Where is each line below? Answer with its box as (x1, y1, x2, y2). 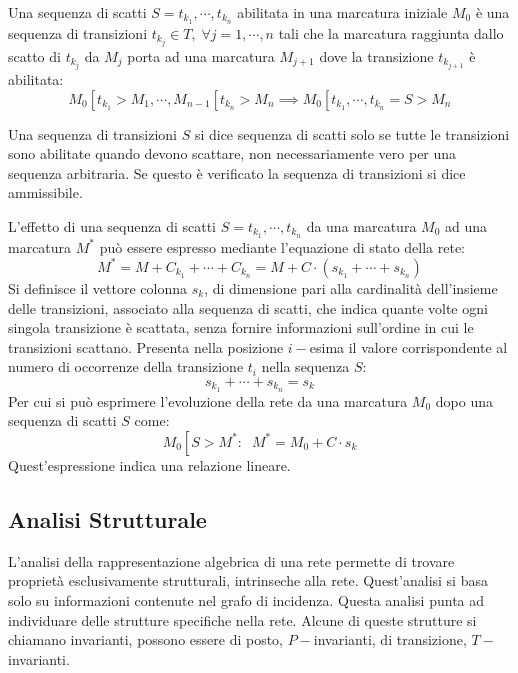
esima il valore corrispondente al (309, 336, 508, 357)
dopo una (435, 390, 493, 411)
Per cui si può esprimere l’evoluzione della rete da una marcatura (8, 390, 408, 411)
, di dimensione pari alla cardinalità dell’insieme (204, 277, 498, 298)
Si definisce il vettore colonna (8, 277, 188, 298)
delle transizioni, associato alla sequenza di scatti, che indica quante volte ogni (8, 297, 488, 318)
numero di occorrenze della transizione (8, 356, 244, 377)
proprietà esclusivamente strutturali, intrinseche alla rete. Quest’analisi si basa (8, 570, 488, 591)
